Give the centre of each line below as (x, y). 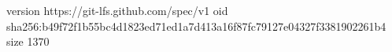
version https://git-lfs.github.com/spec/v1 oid (117, 10)
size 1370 (28, 41)
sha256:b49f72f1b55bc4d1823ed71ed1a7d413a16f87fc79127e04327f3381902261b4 (196, 26)
